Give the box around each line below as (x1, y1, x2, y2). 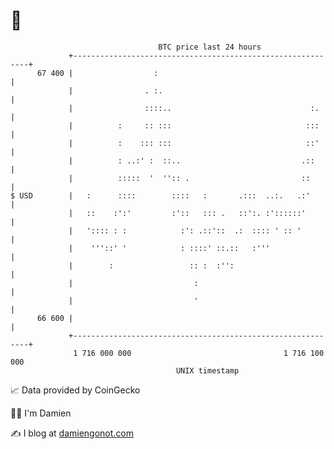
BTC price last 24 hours (158, 42, 262, 52)
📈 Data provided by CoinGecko (10, 384, 141, 396)
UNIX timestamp (175, 365, 240, 376)
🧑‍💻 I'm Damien (10, 407, 72, 419)
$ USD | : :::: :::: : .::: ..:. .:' (10, 190, 311, 201)
